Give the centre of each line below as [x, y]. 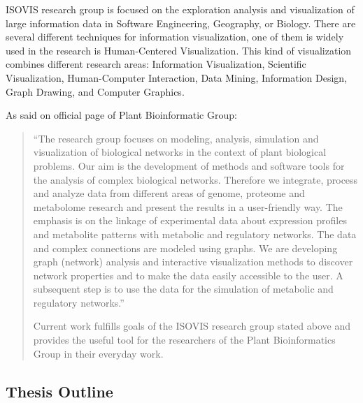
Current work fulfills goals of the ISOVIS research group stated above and [192, 326]
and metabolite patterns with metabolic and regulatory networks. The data [195, 234]
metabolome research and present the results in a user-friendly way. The [188, 206]
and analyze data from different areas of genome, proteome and [169, 193]
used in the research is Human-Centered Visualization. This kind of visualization [179, 50]
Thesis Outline [59, 391]
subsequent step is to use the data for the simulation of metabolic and [183, 289]
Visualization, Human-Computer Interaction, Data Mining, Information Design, [176, 77]
